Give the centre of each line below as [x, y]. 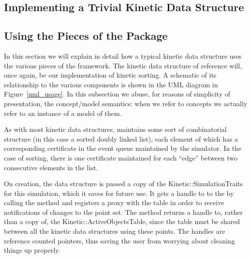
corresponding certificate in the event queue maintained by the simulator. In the [123, 148]
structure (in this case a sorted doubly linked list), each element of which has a [121, 138]
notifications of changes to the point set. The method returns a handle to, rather [123, 212]
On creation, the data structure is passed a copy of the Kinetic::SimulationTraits [124, 184]
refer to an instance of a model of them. [63, 113]
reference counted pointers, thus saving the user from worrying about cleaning [119, 240]
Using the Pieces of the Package [86, 36]
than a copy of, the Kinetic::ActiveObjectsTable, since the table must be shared [122, 221]
